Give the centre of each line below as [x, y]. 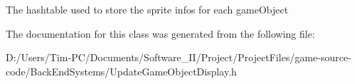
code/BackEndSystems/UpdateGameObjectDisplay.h [121, 71]
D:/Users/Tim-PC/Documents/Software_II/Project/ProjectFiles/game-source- [178, 57]
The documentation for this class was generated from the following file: [160, 33]
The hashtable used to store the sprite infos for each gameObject [147, 9]
